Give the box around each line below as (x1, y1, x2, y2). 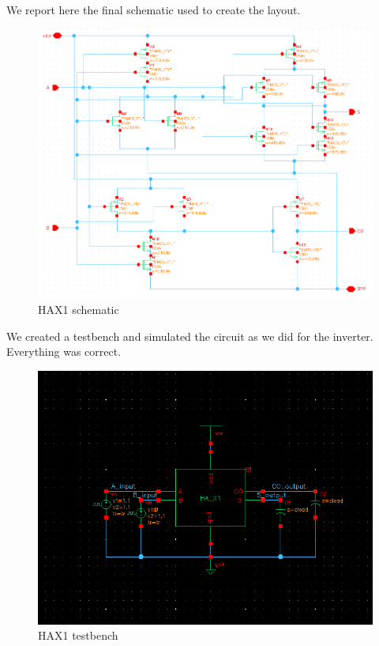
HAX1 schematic (38, 300, 119, 317)
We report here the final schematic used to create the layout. (6, 2, 301, 17)
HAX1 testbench (38, 627, 118, 644)
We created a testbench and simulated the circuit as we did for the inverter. (6, 327, 373, 344)
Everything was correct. (6, 343, 122, 360)
